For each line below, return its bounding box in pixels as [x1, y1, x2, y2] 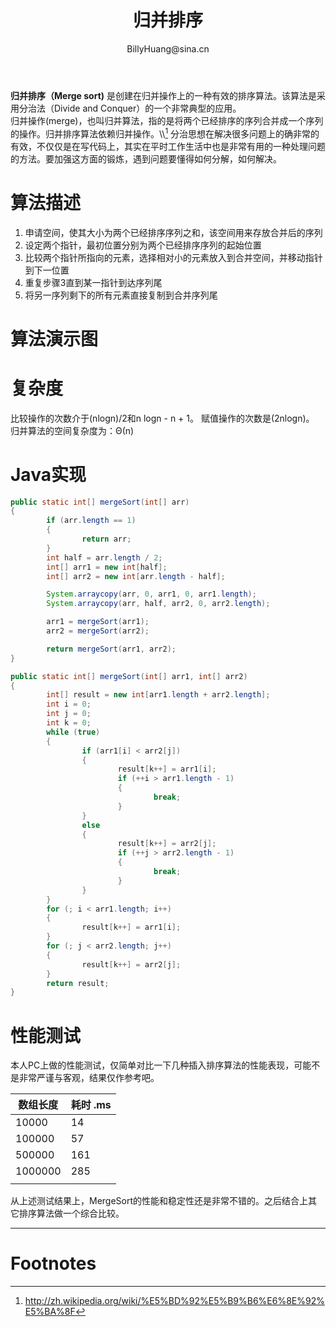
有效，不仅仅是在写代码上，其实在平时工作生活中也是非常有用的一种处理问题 [10, 140, 326, 152]
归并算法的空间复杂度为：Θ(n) [10, 424, 135, 436]
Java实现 [10, 463, 87, 486]
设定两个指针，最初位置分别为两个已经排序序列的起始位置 [24, 239, 262, 251]
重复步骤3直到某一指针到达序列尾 [24, 276, 163, 288]
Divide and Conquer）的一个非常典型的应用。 [53, 102, 242, 114]
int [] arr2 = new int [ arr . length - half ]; [46, 571, 226, 581]
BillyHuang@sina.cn [126, 42, 210, 55]
